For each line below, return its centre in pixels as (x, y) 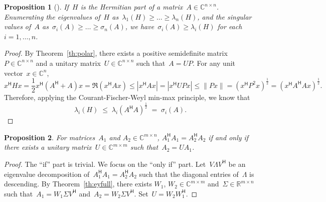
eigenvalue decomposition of (47, 174)
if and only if (228, 137)
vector (14, 73)
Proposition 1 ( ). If (36, 7)
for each (230, 26)
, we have (140, 26)
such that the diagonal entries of (189, 174)
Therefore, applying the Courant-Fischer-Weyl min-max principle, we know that (127, 97)
